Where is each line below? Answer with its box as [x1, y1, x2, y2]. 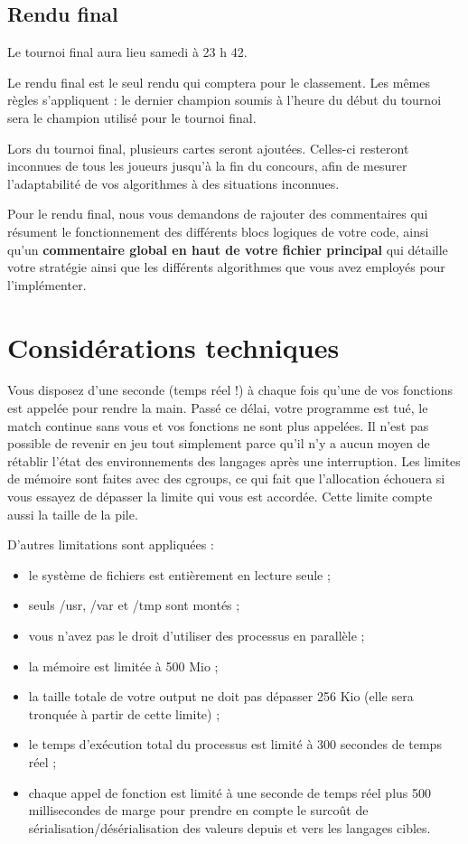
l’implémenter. [7, 275, 87, 294]
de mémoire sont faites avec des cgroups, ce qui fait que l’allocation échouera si [7, 469, 445, 488]
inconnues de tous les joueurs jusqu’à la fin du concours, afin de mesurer [7, 156, 407, 175]
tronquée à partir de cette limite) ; [28, 704, 220, 723]
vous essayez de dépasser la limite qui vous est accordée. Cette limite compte [7, 487, 433, 506]
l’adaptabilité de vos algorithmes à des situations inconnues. [7, 173, 340, 192]
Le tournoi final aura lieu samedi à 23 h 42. [7, 42, 248, 61]
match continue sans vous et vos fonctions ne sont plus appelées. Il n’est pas [7, 416, 429, 435]
